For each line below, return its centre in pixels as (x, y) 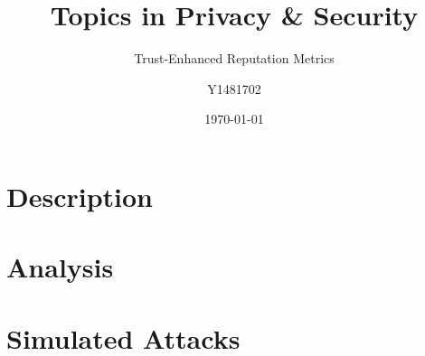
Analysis (60, 267)
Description (80, 196)
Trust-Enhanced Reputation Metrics (234, 58)
